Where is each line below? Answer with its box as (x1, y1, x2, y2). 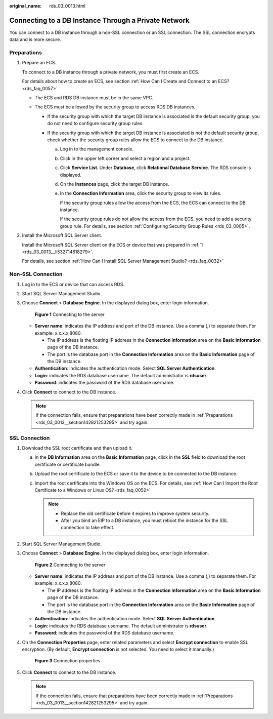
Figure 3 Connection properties (34, 658, 101, 664)
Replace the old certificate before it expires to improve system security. (61, 510, 210, 516)
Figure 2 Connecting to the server (34, 562, 106, 568)
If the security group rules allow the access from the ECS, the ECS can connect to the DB (60, 199, 246, 206)
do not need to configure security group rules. (47, 121, 144, 127)
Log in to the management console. (60, 146, 134, 152)
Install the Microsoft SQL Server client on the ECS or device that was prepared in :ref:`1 (22, 242, 203, 248)
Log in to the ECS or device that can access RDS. (22, 281, 125, 287)
